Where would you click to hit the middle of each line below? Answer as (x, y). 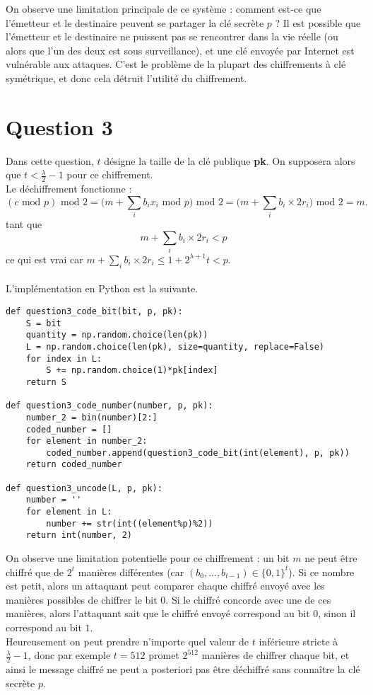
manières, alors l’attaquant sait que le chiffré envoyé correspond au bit (158, 613)
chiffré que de (35, 571)
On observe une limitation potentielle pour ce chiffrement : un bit (148, 558)
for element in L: (69, 512)
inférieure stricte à (298, 641)
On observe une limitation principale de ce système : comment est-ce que (164, 8)
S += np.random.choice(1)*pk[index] (132, 371)
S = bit (43, 323)
